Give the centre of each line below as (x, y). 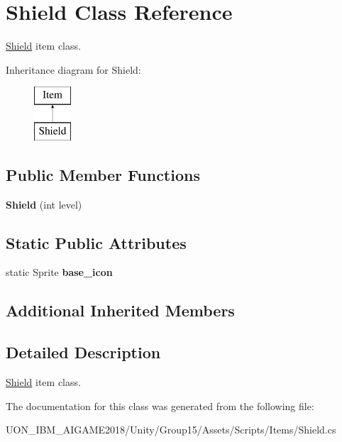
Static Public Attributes (96, 242)
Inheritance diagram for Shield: (73, 69)
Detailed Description (83, 352)
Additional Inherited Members (120, 310)
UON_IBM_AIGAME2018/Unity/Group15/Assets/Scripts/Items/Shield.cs (171, 430)
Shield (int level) (44, 204)
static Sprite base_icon (59, 272)
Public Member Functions (103, 174)
